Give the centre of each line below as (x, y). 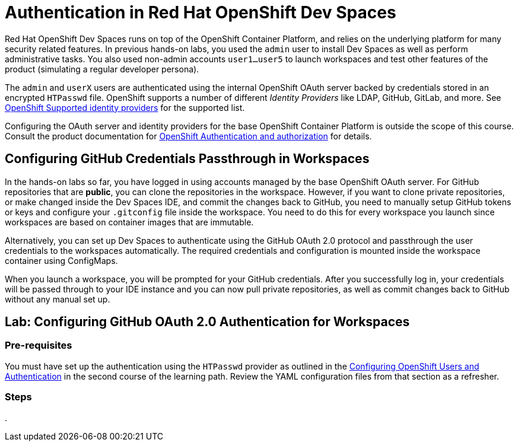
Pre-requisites (39, 345)
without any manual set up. (58, 299)
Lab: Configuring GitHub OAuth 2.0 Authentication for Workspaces (207, 322)
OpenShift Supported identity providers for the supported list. (125, 107)
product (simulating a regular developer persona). (102, 69)
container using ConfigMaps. (61, 260)
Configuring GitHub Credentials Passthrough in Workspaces (187, 159)
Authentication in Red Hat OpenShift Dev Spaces (201, 12)
